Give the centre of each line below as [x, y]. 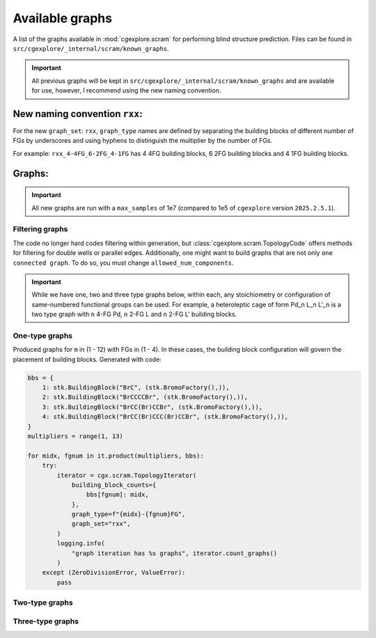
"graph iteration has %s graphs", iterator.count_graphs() [174, 553]
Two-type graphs [43, 602]
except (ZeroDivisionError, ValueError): [114, 573]
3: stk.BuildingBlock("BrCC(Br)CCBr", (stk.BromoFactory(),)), [152, 407]
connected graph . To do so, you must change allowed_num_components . [123, 263]
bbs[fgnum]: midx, [117, 495]
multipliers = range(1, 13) [75, 436]
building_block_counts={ [114, 485]
